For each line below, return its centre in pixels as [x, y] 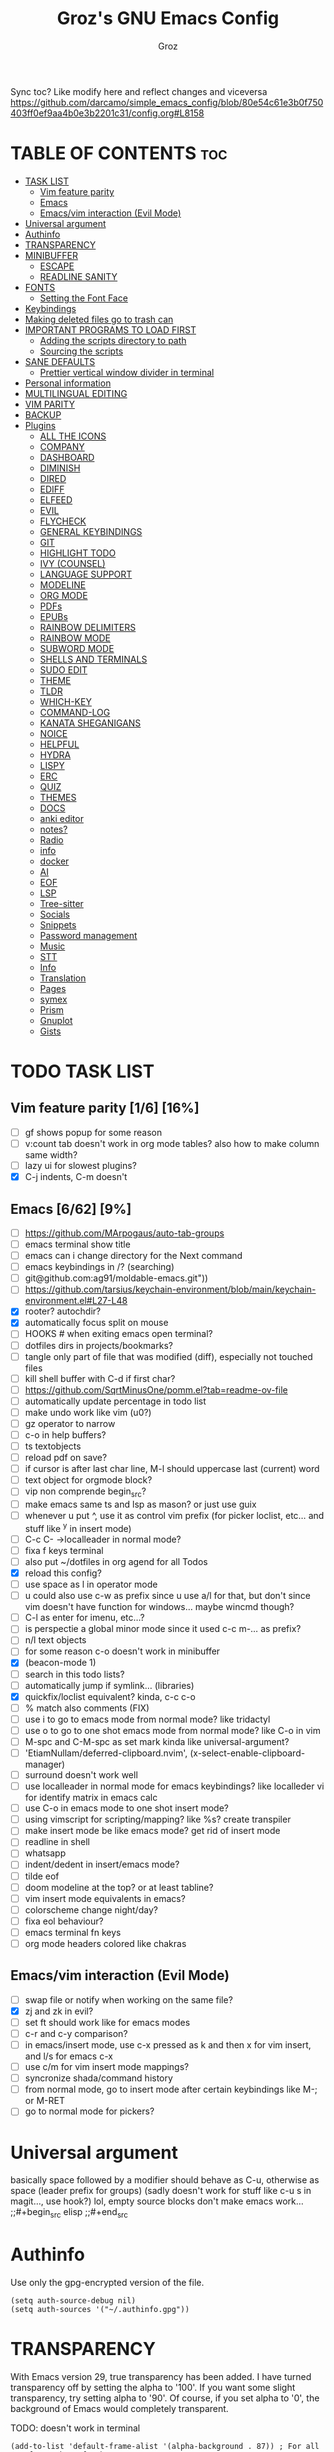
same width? [51, 1155]
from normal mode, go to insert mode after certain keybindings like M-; [171, 2089]
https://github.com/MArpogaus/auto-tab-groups [124, 1233]
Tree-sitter [61, 903]
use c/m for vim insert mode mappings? [107, 2067]
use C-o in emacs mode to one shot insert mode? [126, 1808]
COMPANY [62, 446]
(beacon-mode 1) [60, 1663]
